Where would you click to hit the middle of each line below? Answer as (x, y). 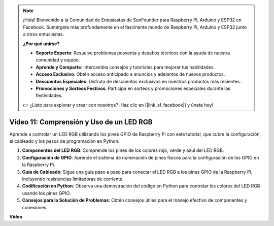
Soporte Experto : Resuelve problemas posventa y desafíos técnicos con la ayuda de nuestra (133, 53)
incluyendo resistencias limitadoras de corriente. (73, 179)
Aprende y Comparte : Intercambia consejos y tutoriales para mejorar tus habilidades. (125, 67)
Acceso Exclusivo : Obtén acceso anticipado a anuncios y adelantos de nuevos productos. (130, 74)
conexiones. (35, 207)
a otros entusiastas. (44, 34)
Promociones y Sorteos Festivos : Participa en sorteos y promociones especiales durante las (133, 88)
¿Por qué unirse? (41, 44)
